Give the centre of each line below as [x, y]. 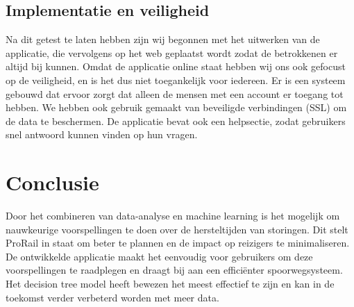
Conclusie [52, 182]
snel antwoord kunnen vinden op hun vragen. [102, 134]
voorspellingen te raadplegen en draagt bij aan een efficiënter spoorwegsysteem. [174, 270]
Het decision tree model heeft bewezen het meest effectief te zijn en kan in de [170, 284]
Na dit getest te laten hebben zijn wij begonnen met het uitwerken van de [163, 39]
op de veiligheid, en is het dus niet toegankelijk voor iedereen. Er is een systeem [176, 80]
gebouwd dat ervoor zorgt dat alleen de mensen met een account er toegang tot [175, 93]
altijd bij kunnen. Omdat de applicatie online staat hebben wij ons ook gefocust [176, 66]
